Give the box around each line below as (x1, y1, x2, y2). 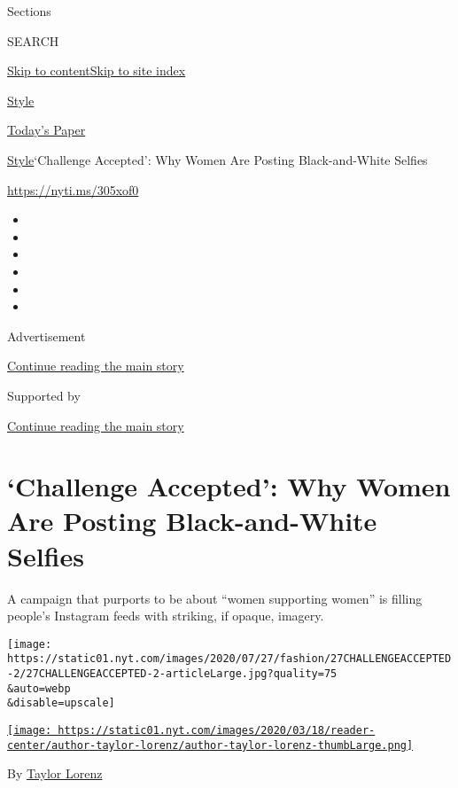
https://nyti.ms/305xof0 (7, 180, 139, 199)
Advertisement (7, 326, 86, 345)
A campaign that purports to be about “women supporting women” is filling (7, 589, 423, 607)
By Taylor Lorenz (7, 764, 103, 783)
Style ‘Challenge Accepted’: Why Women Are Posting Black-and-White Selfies (7, 150, 428, 168)
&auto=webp (7, 682, 71, 695)
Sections (7, 2, 51, 20)
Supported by (7, 386, 81, 404)
